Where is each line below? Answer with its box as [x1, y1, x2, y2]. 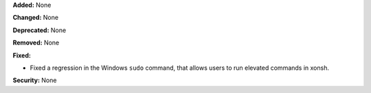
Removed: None [12, 38, 60, 47]
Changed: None [12, 14, 58, 22]
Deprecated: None [12, 26, 67, 34]
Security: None [12, 76, 57, 85]
